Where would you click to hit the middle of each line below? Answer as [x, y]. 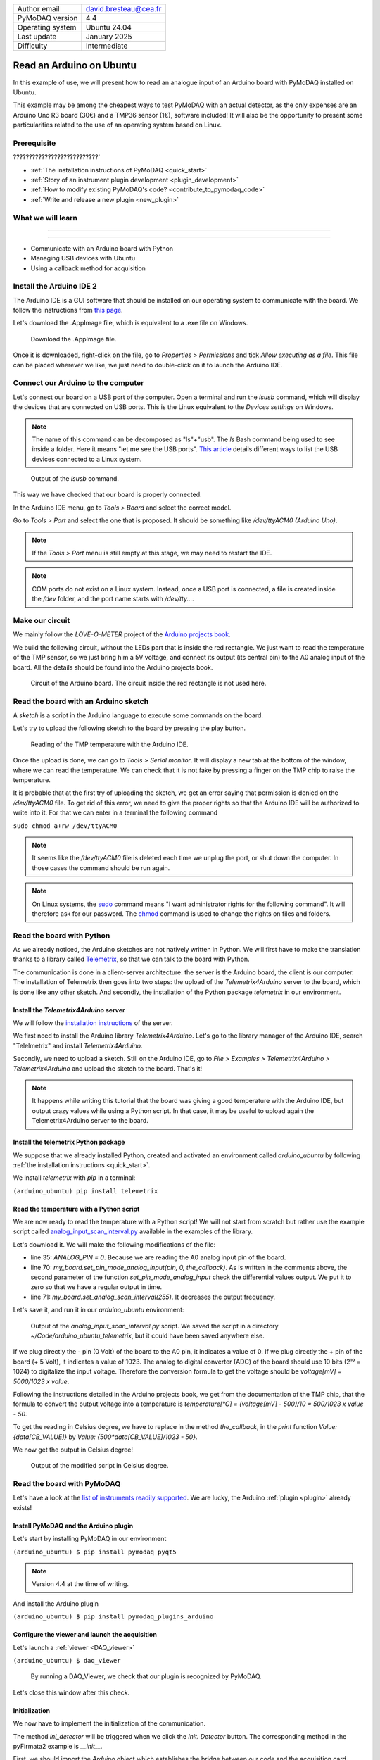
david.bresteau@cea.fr [123, 9]
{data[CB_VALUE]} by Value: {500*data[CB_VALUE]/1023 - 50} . [105, 1437]
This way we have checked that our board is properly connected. [107, 495]
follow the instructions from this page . [68, 310]
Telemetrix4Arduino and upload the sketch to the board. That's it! [108, 1068]
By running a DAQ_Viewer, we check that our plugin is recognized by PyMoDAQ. [146, 1676]
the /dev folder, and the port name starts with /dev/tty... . [113, 599]
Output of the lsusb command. [75, 479]
